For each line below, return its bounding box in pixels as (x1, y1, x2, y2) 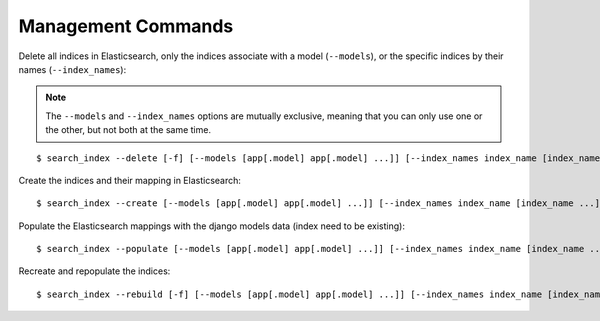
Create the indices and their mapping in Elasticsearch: (18, 174, 242, 186)
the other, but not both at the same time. (45, 124, 212, 136)
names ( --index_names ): (18, 63, 127, 75)
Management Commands (18, 15, 234, 37)
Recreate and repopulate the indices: (18, 265, 171, 277)
